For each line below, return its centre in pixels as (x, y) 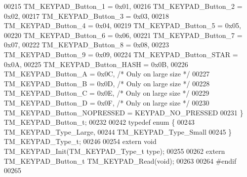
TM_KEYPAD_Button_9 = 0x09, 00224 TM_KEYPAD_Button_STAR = (121, 54)
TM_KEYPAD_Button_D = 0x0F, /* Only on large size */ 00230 (107, 102)
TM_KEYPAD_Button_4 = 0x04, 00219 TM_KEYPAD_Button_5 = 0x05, (123, 25)
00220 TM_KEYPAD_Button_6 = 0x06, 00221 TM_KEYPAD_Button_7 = (123, 35)
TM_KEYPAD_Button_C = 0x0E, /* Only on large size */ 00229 (107, 93)
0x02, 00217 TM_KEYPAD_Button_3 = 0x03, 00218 (87, 16)
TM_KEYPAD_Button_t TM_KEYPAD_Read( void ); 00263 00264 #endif (120, 160)
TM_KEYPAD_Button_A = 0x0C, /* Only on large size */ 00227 (107, 74)
